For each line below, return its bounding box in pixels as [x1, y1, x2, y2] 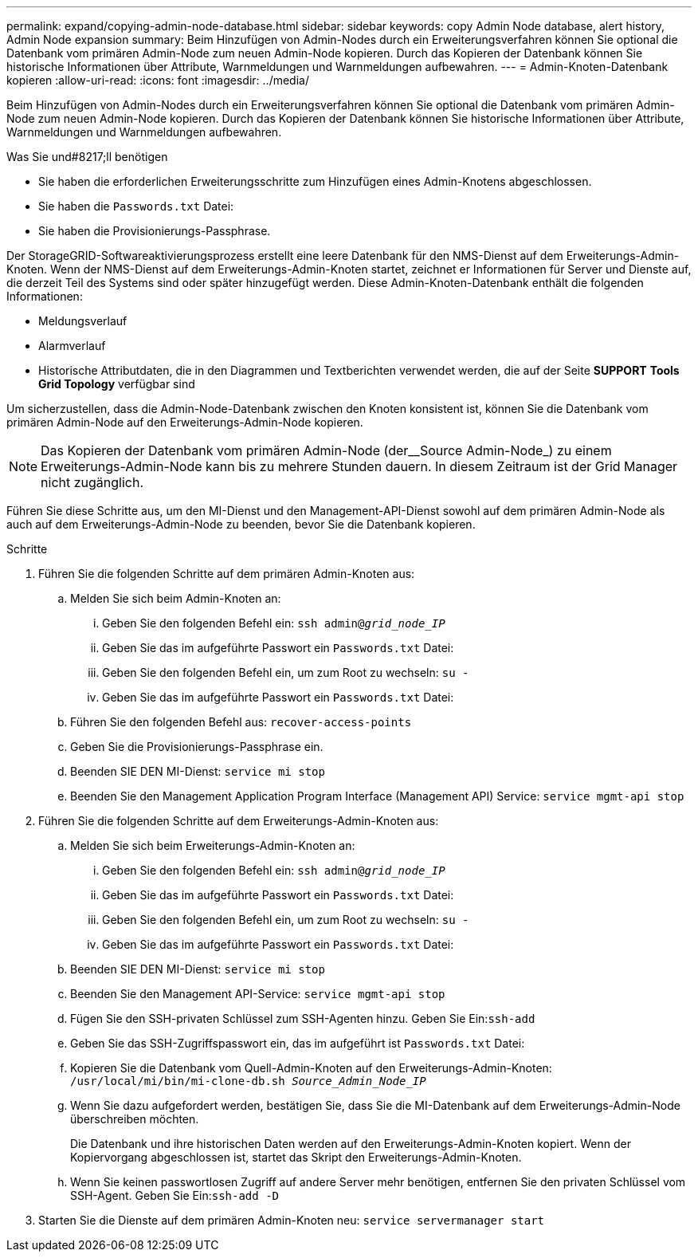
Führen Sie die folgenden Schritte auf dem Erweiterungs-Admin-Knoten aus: [38, 814, 439, 828]
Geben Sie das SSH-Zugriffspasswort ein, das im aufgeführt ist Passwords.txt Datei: [70, 1036, 525, 1050]
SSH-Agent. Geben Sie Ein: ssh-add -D [70, 1189, 279, 1202]
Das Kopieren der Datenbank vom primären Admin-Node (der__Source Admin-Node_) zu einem [41, 442, 612, 458]
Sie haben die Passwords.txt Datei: [38, 199, 234, 213]
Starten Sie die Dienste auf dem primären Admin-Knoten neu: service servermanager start [38, 1213, 545, 1227]
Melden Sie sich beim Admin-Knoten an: [70, 592, 281, 605]
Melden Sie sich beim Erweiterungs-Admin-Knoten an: [70, 839, 355, 852]
